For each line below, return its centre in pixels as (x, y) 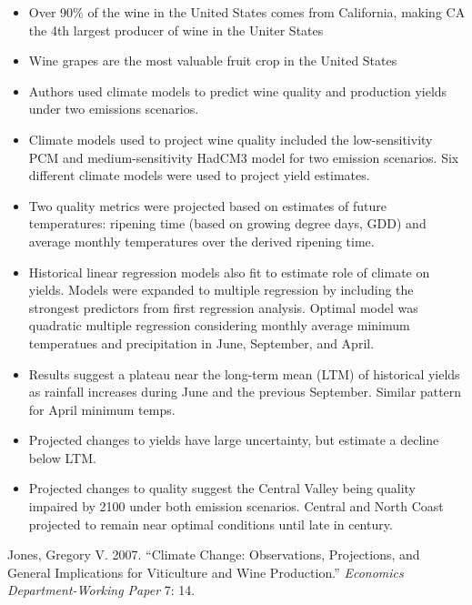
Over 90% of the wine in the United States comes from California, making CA (247, 12)
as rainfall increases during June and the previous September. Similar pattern (245, 392)
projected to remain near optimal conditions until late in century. (211, 524)
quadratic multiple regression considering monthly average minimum (219, 325)
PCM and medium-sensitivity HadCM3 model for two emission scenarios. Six (244, 157)
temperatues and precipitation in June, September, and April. (201, 343)
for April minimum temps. (102, 409)
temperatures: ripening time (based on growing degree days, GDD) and (227, 223)
